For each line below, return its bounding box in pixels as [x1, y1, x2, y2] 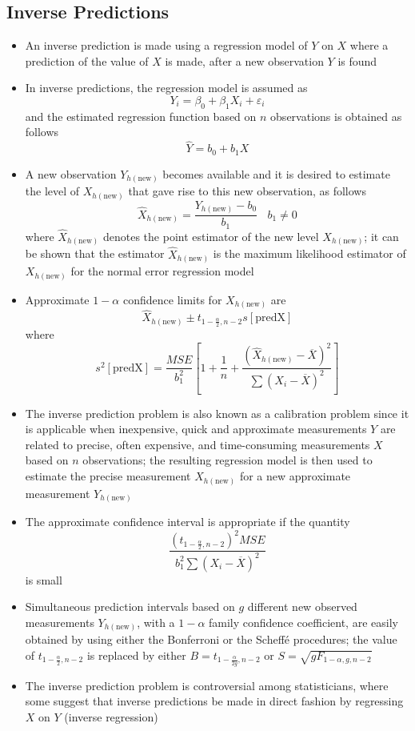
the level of [25, 183, 80, 199]
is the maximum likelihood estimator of [213, 245, 406, 262]
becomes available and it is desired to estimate [162, 165, 390, 182]
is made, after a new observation [165, 52, 324, 69]
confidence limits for [122, 291, 222, 307]
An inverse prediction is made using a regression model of [25, 37, 308, 54]
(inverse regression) [64, 708, 158, 725]
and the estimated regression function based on [25, 107, 257, 124]
